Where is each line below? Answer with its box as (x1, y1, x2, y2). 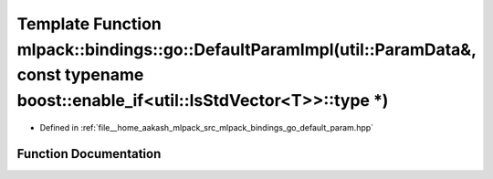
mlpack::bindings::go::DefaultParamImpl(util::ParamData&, (16, 39, 477, 59)
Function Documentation (16, 146, 162, 162)
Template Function (16, 14, 162, 34)
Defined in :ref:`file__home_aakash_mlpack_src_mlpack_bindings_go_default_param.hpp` (39, 121, 374, 132)
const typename (16, 65, 144, 86)
